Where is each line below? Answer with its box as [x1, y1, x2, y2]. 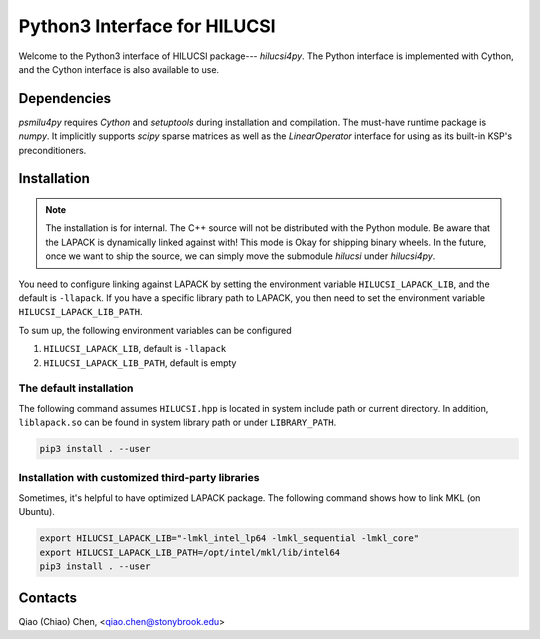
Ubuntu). [18, 506, 55, 518]
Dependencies [18, 90, 112, 107]
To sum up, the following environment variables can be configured [18, 324, 292, 336]
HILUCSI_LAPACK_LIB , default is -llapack [43, 343, 227, 355]
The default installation [18, 381, 134, 395]
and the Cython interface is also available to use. [18, 63, 220, 75]
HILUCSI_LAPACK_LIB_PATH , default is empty [43, 356, 237, 369]
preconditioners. [18, 144, 87, 156]
